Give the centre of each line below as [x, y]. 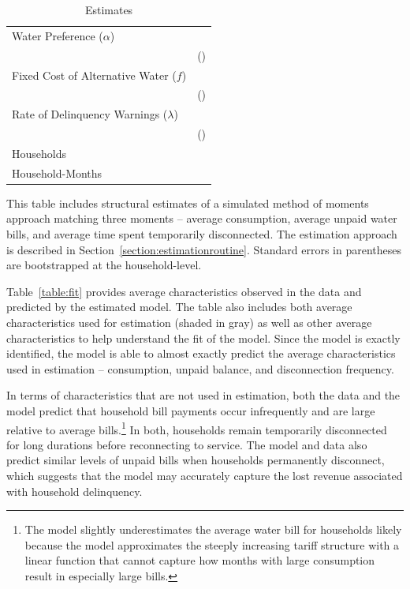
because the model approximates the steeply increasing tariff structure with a [212, 544]
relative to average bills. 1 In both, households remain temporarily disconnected [197, 428]
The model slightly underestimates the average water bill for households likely [213, 529]
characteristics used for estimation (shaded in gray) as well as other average [189, 322]
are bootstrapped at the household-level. [104, 265]
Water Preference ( [58, 35]
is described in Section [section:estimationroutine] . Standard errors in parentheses [204, 249]
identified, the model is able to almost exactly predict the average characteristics [201, 353]
